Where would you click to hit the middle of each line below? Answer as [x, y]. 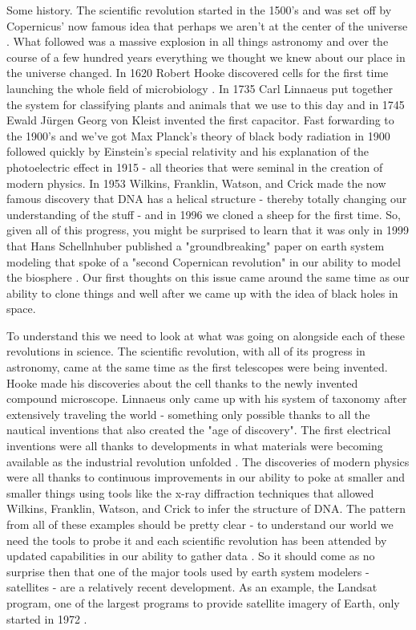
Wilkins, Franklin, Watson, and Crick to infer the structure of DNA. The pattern [206, 508]
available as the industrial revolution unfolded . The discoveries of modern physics [208, 461]
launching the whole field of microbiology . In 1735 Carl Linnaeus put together [200, 88]
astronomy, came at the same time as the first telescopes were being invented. [197, 367]
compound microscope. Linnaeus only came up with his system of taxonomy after [207, 398]
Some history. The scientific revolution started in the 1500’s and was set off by [199, 10]
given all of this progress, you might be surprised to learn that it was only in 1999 [208, 230]
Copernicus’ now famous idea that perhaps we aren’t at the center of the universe [207, 25]
